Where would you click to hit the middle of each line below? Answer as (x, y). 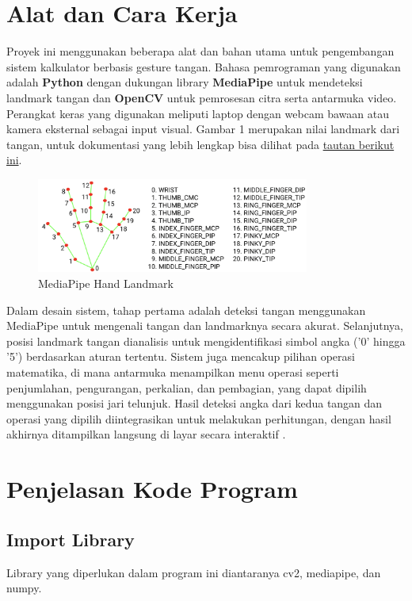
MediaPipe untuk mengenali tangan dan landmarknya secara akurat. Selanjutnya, (205, 325)
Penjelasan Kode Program (152, 489)
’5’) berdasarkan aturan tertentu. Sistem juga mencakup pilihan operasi (181, 356)
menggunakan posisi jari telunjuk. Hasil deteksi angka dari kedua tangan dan (195, 403)
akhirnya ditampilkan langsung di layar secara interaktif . (146, 434)
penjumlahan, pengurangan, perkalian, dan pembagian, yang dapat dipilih (187, 387)
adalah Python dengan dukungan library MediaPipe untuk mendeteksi (185, 82)
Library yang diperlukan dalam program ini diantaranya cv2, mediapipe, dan (194, 572)
